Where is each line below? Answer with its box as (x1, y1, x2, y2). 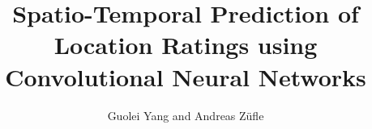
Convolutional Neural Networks (5, 60, 366, 93)
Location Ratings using (53, 28, 318, 61)
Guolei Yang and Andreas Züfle (107, 106, 264, 123)
